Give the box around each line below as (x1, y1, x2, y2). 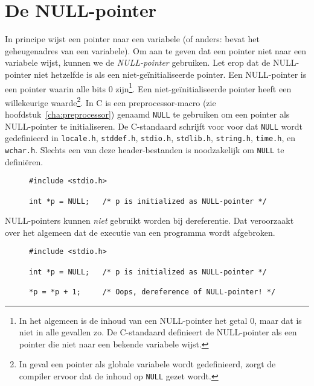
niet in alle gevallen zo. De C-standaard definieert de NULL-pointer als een (19, 326, 297, 338)
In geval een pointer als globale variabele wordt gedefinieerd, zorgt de (19, 358, 276, 370)
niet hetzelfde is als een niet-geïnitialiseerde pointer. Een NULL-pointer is (34, 68, 307, 80)
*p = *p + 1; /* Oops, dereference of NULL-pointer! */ (29, 288, 276, 296)
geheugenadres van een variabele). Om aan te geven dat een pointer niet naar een (5, 44, 307, 57)
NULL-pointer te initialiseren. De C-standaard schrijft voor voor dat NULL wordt (5, 119, 303, 132)
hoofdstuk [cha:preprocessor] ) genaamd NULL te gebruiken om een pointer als (5, 108, 290, 120)
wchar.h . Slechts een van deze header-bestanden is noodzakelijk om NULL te (5, 143, 284, 156)
